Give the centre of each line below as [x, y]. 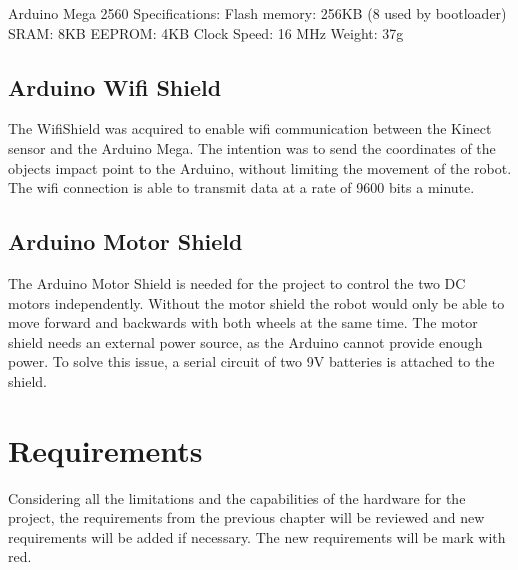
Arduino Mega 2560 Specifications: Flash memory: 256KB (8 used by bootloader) [257, 13]
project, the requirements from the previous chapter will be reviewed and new [246, 517]
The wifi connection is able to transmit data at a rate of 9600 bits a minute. [241, 187]
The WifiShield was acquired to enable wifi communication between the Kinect [250, 128]
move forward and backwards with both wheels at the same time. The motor [243, 322]
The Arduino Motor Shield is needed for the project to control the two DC [237, 282]
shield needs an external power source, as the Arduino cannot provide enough [245, 341]
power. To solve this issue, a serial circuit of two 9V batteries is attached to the [251, 361]
